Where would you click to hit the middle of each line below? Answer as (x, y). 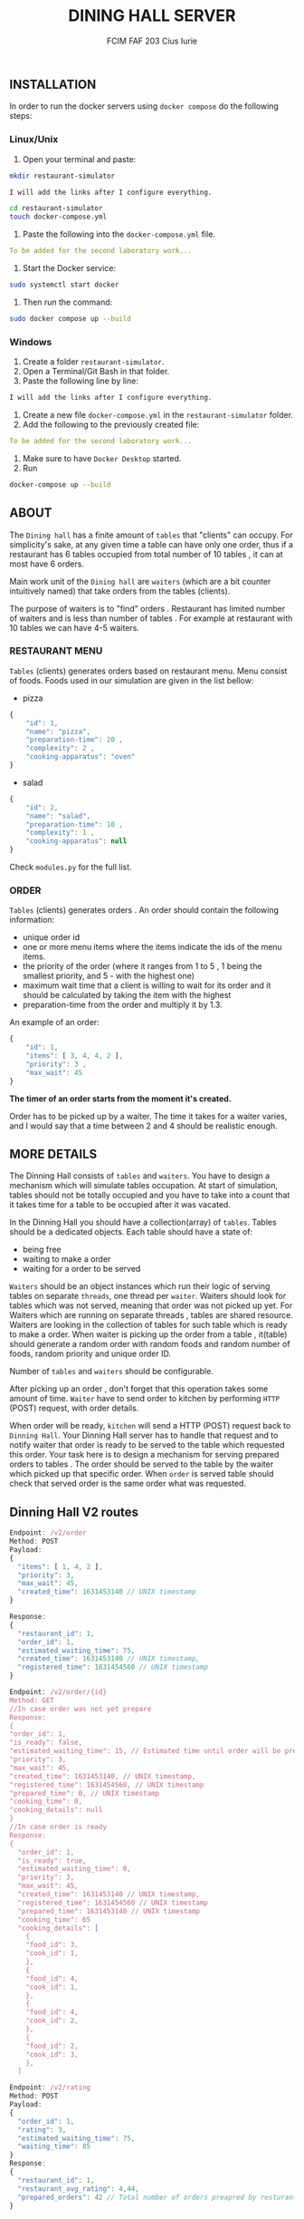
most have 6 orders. (47, 564)
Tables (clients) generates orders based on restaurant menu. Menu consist (148, 671)
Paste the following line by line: (80, 381)
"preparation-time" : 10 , (75, 824)
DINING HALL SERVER (152, 16)
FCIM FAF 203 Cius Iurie (152, 41)
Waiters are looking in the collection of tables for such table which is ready (148, 1325)
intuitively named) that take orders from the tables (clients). (120, 591)
